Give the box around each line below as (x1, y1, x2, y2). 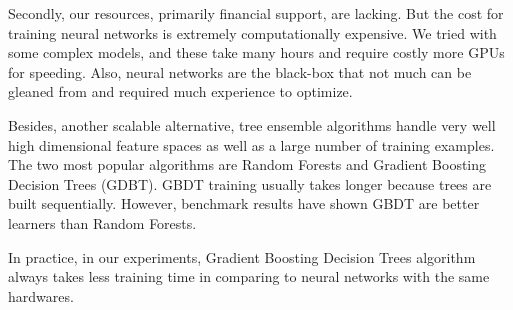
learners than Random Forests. (8, 212, 197, 233)
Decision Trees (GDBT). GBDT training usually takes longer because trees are (8, 173, 492, 194)
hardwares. (8, 285, 74, 306)
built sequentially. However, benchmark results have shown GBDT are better (8, 193, 480, 214)
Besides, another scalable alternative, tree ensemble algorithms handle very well (8, 114, 496, 135)
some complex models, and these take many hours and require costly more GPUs (8, 42, 505, 63)
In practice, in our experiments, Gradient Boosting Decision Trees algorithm (8, 246, 476, 267)
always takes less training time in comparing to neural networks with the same (8, 266, 490, 287)
